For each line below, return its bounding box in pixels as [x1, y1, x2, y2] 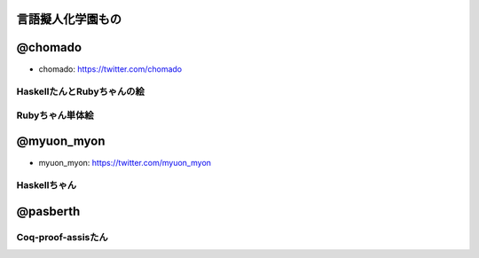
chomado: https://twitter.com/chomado [38, 63, 182, 74]
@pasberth [16, 204, 81, 219]
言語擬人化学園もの [16, 12, 122, 27]
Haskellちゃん [16, 179, 77, 192]
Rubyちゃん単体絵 [16, 109, 94, 121]
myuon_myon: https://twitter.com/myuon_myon [38, 157, 212, 168]
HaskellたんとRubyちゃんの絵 [16, 85, 145, 98]
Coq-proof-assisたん [16, 231, 108, 243]
